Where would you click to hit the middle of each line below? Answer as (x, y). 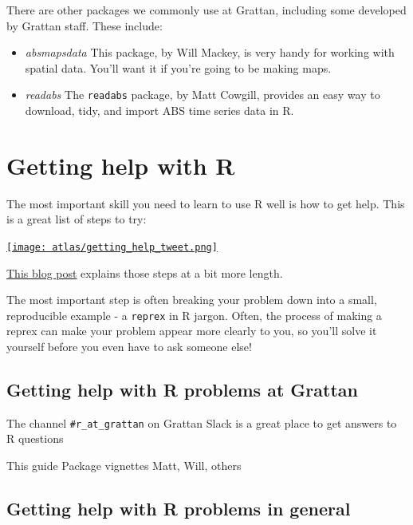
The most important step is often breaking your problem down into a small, (192, 300)
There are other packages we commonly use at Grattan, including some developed (206, 10)
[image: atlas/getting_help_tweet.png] (112, 247)
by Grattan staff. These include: (85, 25)
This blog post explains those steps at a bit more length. (145, 272)
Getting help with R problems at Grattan (182, 390)
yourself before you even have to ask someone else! (129, 347)
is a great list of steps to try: (77, 219)
